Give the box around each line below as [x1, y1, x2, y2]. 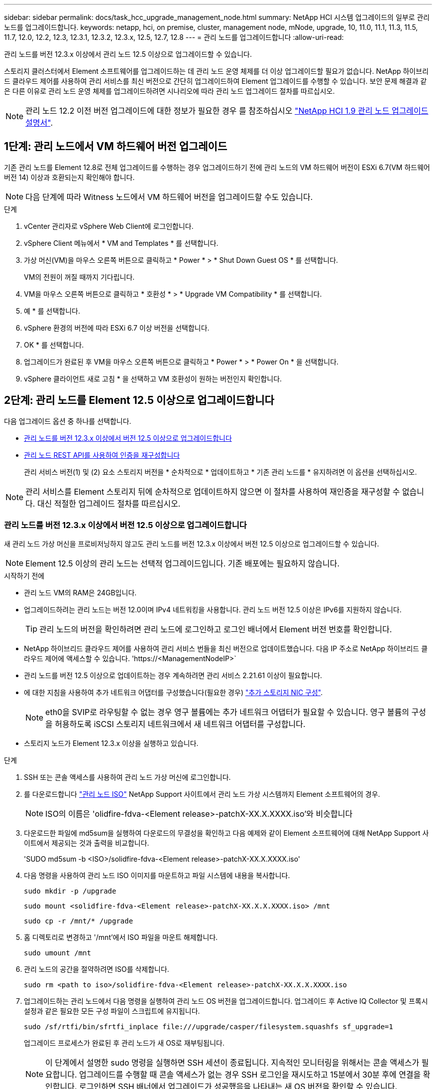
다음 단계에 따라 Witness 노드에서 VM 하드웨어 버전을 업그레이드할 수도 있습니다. [25, 191, 313, 202]
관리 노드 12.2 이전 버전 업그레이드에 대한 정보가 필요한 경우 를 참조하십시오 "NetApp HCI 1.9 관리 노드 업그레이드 [25, 106, 429, 116]
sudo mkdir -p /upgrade [24, 887, 116, 896]
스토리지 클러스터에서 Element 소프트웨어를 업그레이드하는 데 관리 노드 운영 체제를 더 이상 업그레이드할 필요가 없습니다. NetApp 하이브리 [4, 67, 429, 75]
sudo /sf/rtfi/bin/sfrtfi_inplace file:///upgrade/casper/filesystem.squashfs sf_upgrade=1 [24, 1023, 393, 1031]
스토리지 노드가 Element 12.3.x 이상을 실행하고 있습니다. [24, 739, 199, 748]
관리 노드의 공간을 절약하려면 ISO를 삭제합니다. [24, 965, 169, 974]
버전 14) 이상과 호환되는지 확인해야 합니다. [4, 173, 135, 181]
